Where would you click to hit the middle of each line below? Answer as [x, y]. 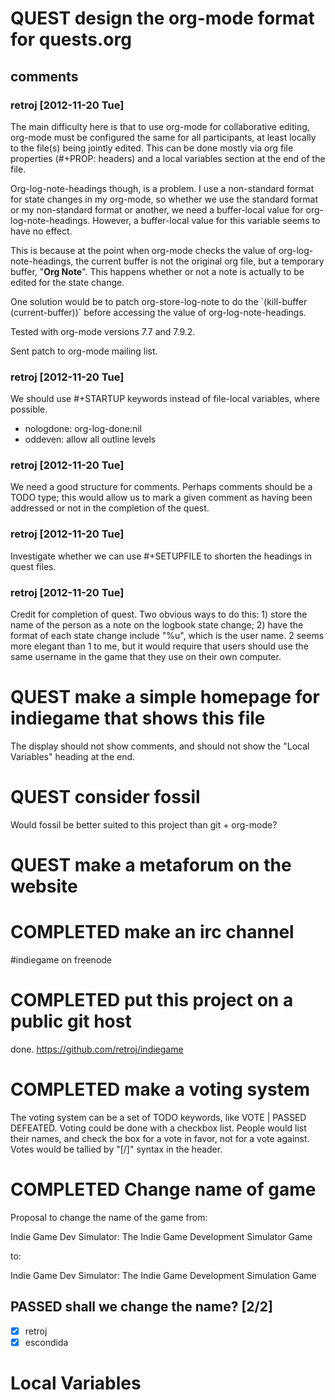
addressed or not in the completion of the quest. [110, 508]
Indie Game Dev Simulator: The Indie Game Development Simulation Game [163, 1275]
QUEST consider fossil [105, 797]
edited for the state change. [67, 282]
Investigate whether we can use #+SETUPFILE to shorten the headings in [161, 556]
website [44, 886]
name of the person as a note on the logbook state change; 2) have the [157, 625]
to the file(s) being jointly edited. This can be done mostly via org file [152, 148]
